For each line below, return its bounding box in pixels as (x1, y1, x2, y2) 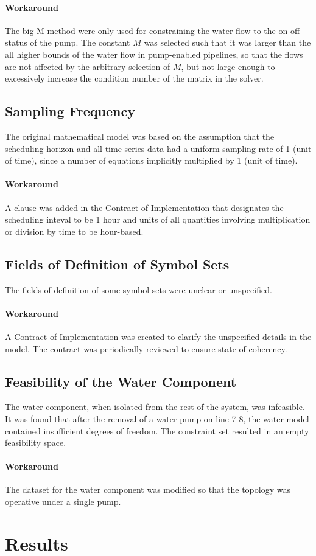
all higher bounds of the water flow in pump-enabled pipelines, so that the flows (5, 47, 303, 60)
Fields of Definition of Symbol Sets (5, 254, 230, 273)
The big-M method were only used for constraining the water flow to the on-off (5, 24, 300, 36)
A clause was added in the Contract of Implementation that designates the (5, 201, 284, 214)
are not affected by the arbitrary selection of (5, 60, 170, 72)
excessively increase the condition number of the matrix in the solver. (5, 72, 264, 85)
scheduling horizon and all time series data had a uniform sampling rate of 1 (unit (5, 142, 312, 155)
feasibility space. (5, 436, 66, 449)
